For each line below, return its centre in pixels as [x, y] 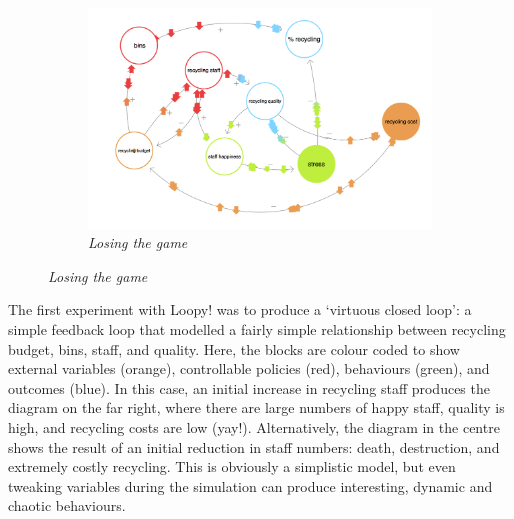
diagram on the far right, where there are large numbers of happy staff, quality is [256, 407]
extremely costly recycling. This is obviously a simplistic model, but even [232, 466]
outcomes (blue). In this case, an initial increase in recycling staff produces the [249, 387]
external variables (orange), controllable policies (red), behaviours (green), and [249, 368]
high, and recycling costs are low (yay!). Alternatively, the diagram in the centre [254, 427]
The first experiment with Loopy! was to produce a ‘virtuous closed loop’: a [240, 309]
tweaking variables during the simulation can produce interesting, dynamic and [250, 485]
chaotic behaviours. [67, 505]
